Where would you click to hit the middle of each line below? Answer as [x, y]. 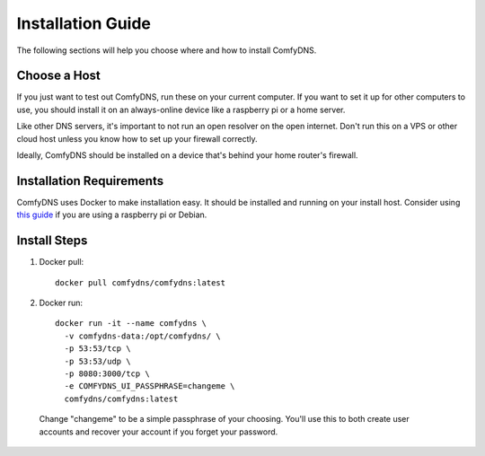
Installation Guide [84, 23]
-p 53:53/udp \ [97, 361]
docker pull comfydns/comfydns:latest [141, 282]
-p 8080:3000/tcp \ [107, 373]
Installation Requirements [90, 181]
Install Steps [52, 241]
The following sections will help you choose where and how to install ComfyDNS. [167, 50]
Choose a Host [58, 76]
